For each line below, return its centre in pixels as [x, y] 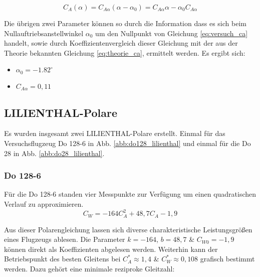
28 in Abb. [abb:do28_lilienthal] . [54, 153]
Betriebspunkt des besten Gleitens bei [62, 259]
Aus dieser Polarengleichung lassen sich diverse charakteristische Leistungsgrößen [128, 229]
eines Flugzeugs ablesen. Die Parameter [65, 239]
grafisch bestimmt [227, 259]
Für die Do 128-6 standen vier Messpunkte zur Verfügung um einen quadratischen [130, 194]
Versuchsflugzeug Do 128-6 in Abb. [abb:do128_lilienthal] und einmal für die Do [127, 143]
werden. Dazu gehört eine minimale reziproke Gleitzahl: [89, 268]
